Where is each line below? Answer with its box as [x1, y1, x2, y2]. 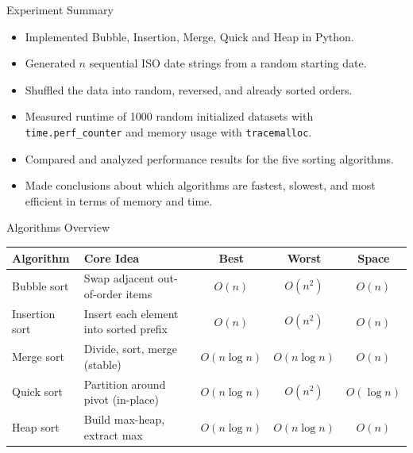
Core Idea [83, 249, 140, 266]
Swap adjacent [83, 270, 155, 286]
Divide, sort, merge [83, 340, 177, 357]
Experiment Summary [6, 2, 114, 17]
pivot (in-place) [83, 391, 159, 408]
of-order [83, 285, 122, 301]
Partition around [83, 375, 166, 392]
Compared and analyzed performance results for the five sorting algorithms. [25, 150, 394, 167]
